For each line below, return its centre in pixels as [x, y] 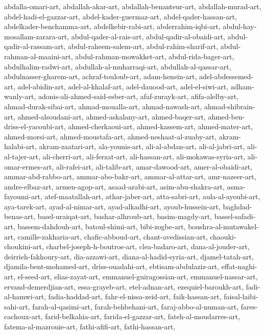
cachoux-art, [23, 316]
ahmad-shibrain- [230, 106]
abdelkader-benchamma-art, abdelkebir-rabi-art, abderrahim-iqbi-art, [112, 26]
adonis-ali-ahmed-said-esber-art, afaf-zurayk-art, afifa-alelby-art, [138, 96]
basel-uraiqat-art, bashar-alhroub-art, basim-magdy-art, [125, 216]
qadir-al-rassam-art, [35, 46]
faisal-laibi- [241, 296]
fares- [249, 306]
